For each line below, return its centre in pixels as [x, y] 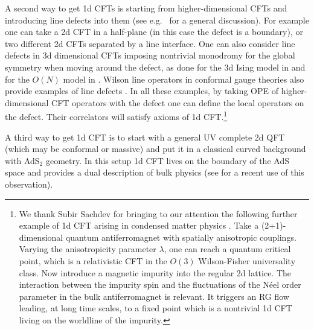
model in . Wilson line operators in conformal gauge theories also [184, 79]
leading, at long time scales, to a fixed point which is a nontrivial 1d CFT [155, 308]
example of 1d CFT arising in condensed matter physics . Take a [139, 225]
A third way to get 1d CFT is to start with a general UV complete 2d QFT [145, 137]
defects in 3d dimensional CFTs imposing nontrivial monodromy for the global [150, 55]
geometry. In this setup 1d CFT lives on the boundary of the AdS [167, 160]
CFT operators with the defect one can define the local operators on [178, 102]
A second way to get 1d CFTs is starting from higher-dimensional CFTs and [146, 8]
